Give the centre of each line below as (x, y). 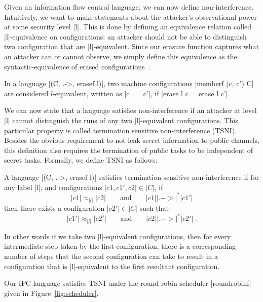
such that (154, 208)
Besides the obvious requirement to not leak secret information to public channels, (132, 140)
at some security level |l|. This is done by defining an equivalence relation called (128, 27)
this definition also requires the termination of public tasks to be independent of (128, 150)
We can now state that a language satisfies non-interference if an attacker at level (130, 110)
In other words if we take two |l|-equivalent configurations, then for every (118, 236)
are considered (26, 93)
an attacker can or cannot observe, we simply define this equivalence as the (121, 56)
